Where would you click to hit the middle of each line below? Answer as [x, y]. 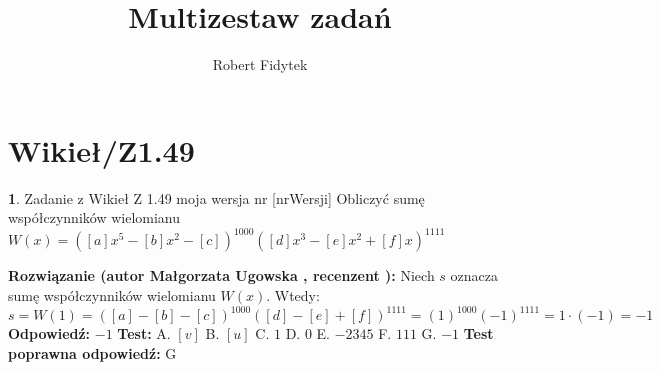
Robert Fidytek [260, 64]
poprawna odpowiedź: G [92, 352]
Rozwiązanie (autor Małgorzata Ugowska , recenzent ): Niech [221, 275]
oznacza [474, 275]
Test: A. [144, 333]
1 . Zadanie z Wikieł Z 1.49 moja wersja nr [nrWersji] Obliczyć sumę [216, 197]
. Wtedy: [293, 294]
